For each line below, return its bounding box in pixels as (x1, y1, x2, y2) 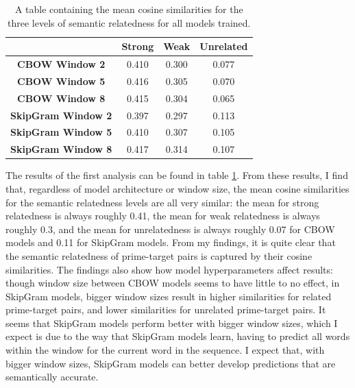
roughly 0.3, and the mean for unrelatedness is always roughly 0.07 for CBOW (5, 221, 335, 236)
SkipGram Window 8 (10, 142, 112, 156)
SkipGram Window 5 (10, 125, 112, 139)
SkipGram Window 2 (10, 108, 112, 122)
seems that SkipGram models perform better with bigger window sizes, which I (5, 315, 338, 330)
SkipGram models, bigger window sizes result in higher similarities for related (5, 289, 332, 303)
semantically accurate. (5, 369, 99, 384)
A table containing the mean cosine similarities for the (14, 2, 243, 16)
